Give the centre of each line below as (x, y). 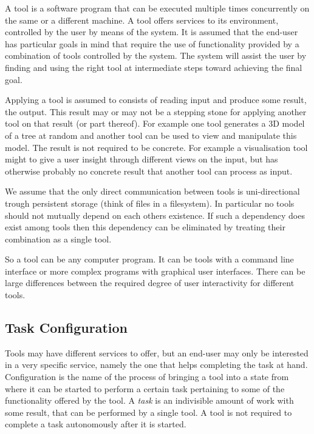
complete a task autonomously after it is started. (96, 424)
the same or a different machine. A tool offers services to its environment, (142, 20)
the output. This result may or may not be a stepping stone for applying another (156, 111)
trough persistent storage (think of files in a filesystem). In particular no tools (150, 203)
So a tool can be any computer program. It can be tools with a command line (149, 259)
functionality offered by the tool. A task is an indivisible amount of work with (149, 400)
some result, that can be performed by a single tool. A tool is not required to (148, 412)
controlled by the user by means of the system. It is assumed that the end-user (152, 32)
